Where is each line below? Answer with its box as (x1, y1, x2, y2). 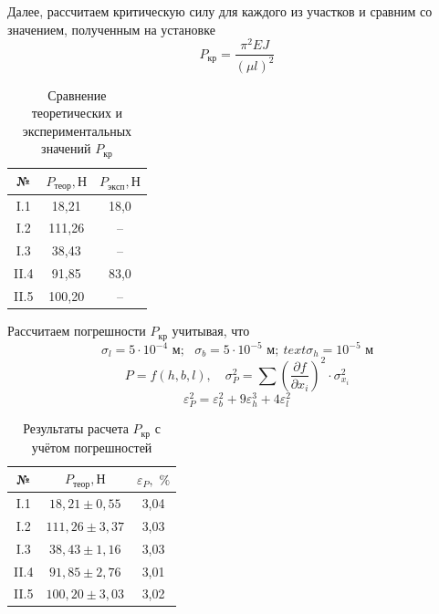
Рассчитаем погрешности (7, 321, 146, 340)
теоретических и (31, 103, 123, 122)
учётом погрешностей (31, 437, 152, 456)
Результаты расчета (23, 419, 129, 438)
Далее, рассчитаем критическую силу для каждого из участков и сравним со (7, 2, 433, 20)
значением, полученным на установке (7, 19, 215, 38)
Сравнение (47, 85, 107, 104)
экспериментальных (22, 120, 132, 140)
